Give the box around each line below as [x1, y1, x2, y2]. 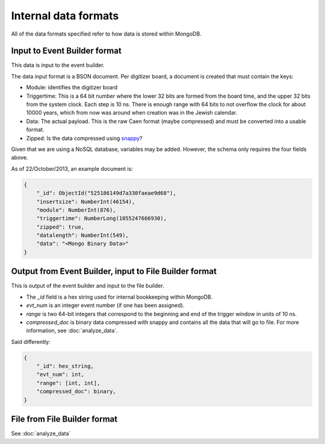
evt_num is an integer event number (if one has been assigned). [26, 302, 185, 309]
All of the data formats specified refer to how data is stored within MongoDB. [11, 30, 202, 37]
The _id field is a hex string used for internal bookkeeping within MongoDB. [26, 293, 213, 300]
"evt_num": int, [36, 371, 84, 378]
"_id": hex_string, [36, 363, 94, 370]
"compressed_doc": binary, [36, 388, 117, 395]
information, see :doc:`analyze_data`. [26, 327, 119, 334]
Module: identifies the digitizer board [26, 84, 118, 91]
